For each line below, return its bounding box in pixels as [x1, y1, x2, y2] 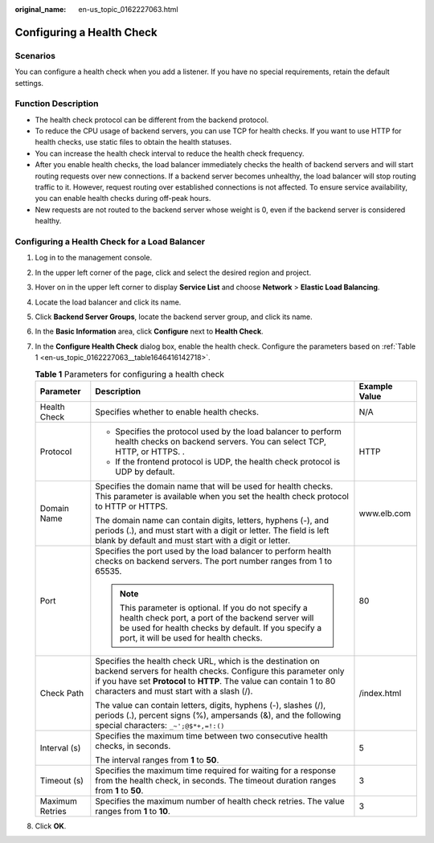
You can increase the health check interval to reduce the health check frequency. [35, 149, 305, 158]
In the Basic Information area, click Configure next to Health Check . [35, 326, 264, 337]
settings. [14, 78, 44, 88]
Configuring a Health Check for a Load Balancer [14, 235, 205, 247]
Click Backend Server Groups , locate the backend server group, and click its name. [35, 312, 313, 321]
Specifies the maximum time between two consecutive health [95, 730, 329, 741]
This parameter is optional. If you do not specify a [119, 602, 309, 613]
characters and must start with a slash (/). [95, 685, 253, 697]
